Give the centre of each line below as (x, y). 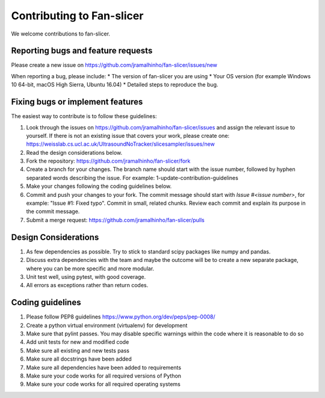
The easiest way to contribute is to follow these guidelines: (84, 116)
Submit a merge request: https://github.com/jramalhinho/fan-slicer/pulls (115, 220)
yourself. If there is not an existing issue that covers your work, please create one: (128, 135)
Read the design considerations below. (74, 152)
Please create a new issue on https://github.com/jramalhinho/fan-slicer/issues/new (114, 65)
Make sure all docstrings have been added (79, 359)
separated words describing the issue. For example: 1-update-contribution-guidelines (132, 178)
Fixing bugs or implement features (77, 102)
